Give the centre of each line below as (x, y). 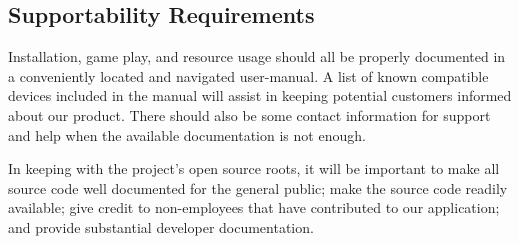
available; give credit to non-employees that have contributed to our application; (254, 207)
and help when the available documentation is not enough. (187, 134)
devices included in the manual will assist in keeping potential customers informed (260, 95)
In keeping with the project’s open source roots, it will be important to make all (254, 168)
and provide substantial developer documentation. (161, 226)
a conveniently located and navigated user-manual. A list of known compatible (248, 75)
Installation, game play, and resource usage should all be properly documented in (257, 56)
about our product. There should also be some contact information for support (249, 114)
